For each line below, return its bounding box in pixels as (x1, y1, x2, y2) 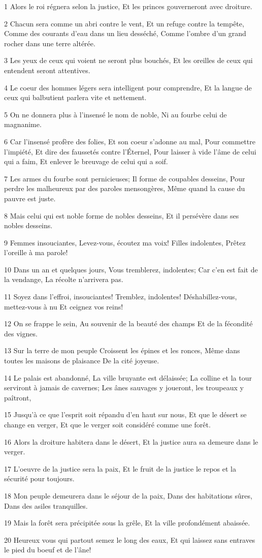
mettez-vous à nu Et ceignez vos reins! (4, 301, 123, 312)
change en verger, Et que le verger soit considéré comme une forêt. (4, 419, 211, 429)
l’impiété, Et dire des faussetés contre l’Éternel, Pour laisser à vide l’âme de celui (4, 146, 256, 157)
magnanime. (4, 119, 42, 130)
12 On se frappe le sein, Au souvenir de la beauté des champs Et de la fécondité (4, 318, 253, 329)
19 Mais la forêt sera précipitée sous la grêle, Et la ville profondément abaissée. (4, 517, 250, 528)
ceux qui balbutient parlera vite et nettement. (4, 92, 147, 103)
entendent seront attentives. (4, 65, 90, 75)
